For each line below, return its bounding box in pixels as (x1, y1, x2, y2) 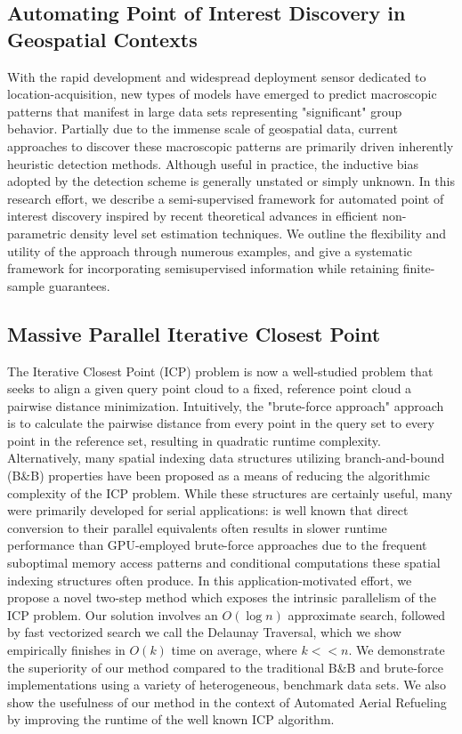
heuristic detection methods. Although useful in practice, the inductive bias (7, 154, 419, 173)
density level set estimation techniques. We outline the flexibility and (69, 223, 447, 242)
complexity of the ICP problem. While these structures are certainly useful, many (7, 483, 453, 502)
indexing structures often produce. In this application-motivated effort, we (7, 570, 412, 589)
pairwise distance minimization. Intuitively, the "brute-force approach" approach (7, 396, 444, 415)
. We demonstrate (348, 641, 445, 659)
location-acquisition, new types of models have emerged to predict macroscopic (7, 85, 437, 103)
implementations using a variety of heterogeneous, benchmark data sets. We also (7, 675, 446, 694)
